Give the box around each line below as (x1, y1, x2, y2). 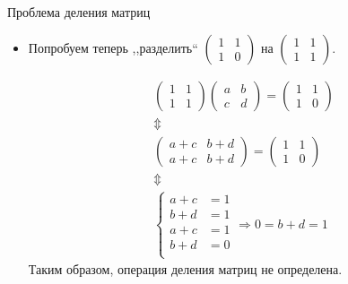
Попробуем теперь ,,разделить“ (28, 38, 198, 56)
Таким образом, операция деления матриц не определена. (28, 260, 343, 279)
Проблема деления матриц (7, 3, 151, 21)
